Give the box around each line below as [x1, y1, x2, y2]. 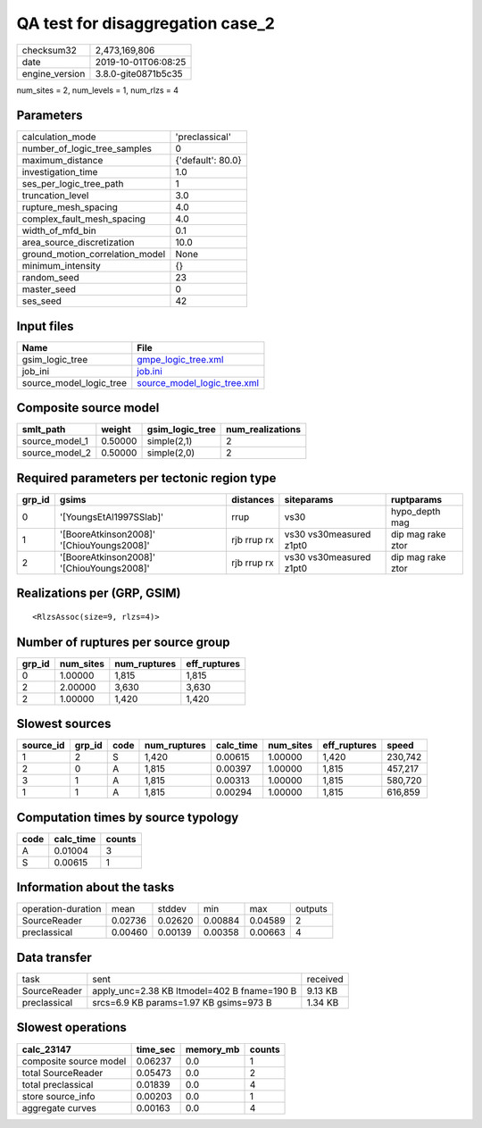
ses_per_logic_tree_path [21, 178, 124, 190]
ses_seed [21, 295, 62, 307]
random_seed [21, 272, 79, 284]
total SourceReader [21, 1066, 104, 1079]
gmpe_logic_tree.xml [137, 353, 224, 365]
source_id [21, 739, 65, 752]
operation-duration [21, 903, 102, 915]
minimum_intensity [21, 260, 102, 272]
